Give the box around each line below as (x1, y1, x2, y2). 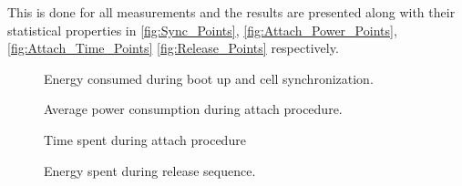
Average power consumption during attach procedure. (44, 99, 343, 119)
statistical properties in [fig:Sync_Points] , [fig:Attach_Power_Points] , (7, 20, 397, 39)
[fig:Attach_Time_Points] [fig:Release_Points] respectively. (7, 38, 339, 57)
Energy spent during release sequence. (44, 160, 256, 180)
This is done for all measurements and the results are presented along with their (7, 3, 456, 21)
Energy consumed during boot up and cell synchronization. (44, 68, 374, 88)
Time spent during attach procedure (44, 129, 246, 149)
